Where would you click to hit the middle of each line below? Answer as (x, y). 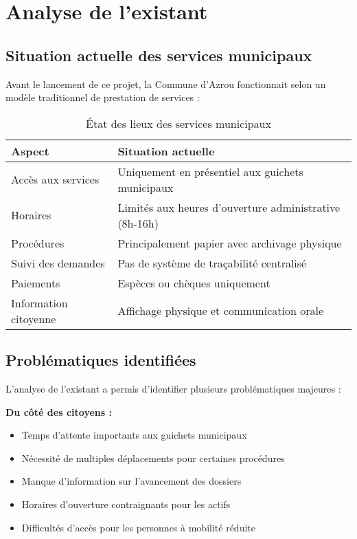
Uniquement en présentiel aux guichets (210, 171)
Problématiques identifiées (101, 360)
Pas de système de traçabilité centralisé (212, 263)
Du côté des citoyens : (59, 411)
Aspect (30, 151)
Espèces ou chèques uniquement (194, 283)
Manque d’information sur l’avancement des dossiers (131, 481)
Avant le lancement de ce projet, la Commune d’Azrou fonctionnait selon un (166, 84)
